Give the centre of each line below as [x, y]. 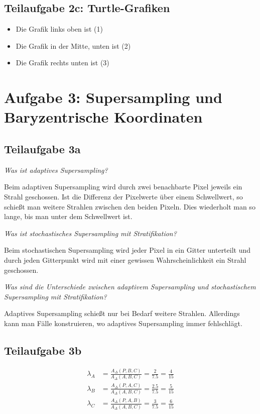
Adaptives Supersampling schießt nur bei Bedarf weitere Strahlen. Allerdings [122, 313]
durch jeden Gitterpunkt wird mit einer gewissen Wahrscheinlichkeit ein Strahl [125, 260]
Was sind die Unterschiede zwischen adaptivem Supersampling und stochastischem [130, 287]
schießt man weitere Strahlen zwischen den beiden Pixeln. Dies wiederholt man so [130, 206]
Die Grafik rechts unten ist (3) [62, 63]
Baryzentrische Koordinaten [103, 117]
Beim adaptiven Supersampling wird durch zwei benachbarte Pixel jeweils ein [123, 187]
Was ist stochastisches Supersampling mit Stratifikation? [90, 233]
